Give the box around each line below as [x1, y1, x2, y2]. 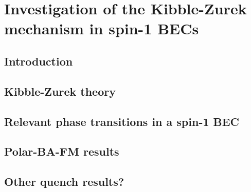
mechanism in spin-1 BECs [4, 18, 199, 39]
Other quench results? [4, 174, 124, 189]
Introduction [4, 53, 73, 69]
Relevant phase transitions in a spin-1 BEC [4, 113, 240, 129]
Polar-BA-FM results [4, 143, 119, 159]
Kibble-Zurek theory [4, 83, 116, 99]
